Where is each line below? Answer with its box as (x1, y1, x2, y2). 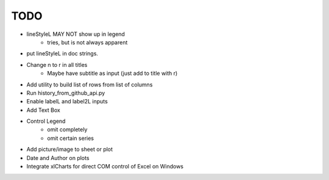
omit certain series (47, 134, 94, 142)
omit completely (47, 126, 88, 133)
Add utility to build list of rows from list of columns (26, 81, 153, 88)
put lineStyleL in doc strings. (26, 50, 99, 57)
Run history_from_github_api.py (26, 89, 105, 97)
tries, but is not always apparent (47, 38, 128, 46)
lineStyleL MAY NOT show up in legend (26, 30, 125, 38)
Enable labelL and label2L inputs (26, 98, 108, 105)
